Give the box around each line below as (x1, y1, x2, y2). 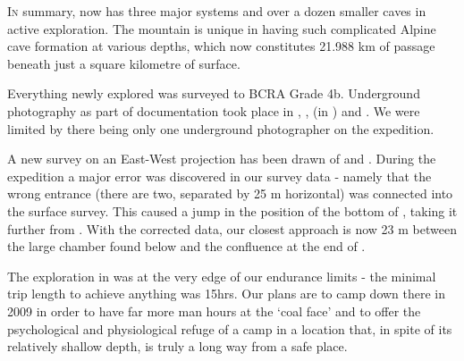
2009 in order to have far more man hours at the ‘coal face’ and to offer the (7, 301, 421, 320)
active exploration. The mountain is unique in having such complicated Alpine (7, 19, 436, 38)
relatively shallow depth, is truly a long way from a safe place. (7, 337, 348, 356)
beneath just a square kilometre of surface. (7, 54, 240, 72)
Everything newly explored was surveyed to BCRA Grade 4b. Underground (7, 84, 420, 103)
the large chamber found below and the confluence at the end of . (7, 237, 366, 256)
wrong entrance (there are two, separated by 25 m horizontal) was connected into (7, 184, 453, 203)
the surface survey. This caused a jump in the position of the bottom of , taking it (7, 201, 458, 220)
